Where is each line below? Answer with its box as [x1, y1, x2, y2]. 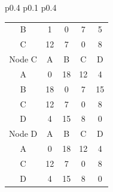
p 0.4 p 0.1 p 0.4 [5, 1, 57, 13]
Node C [9, 53, 37, 65]
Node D [9, 127, 38, 140]
